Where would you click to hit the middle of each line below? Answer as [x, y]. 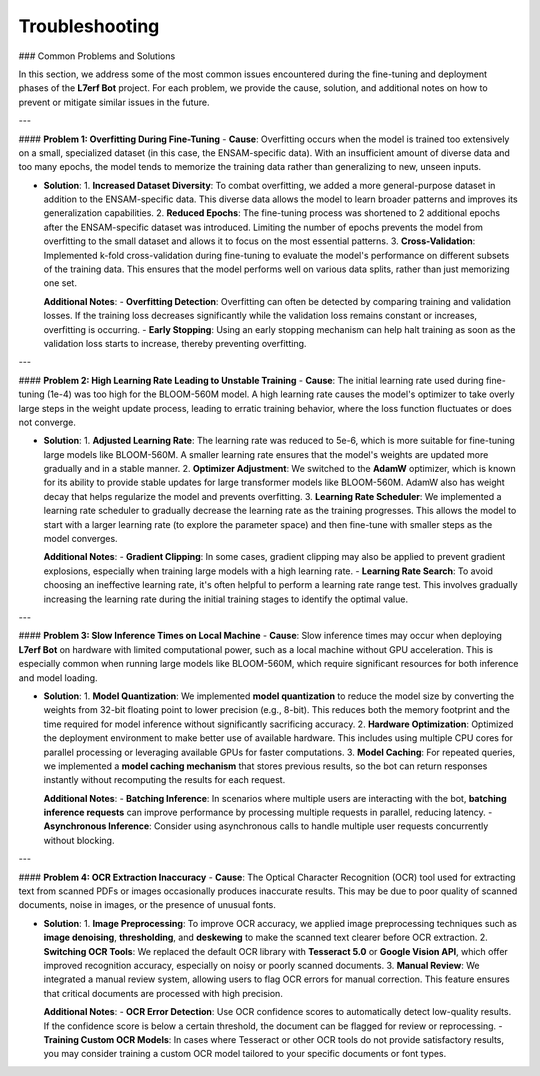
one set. [60, 283]
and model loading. [58, 677]
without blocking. [79, 840]
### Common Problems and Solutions [97, 56]
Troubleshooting [89, 26]
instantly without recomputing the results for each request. [164, 780]
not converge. [47, 422]
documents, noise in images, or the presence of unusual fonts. [147, 905]
